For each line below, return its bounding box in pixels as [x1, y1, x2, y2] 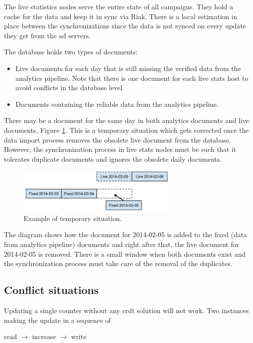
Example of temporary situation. [24, 213, 122, 223]
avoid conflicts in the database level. [15, 82, 125, 93]
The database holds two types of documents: [4, 47, 138, 57]
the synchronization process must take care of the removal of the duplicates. [4, 258, 232, 269]
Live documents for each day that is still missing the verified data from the [15, 63, 241, 73]
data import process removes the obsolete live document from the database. [4, 134, 231, 145]
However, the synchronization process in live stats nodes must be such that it [4, 144, 236, 154]
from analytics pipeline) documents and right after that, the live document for [4, 239, 239, 249]
